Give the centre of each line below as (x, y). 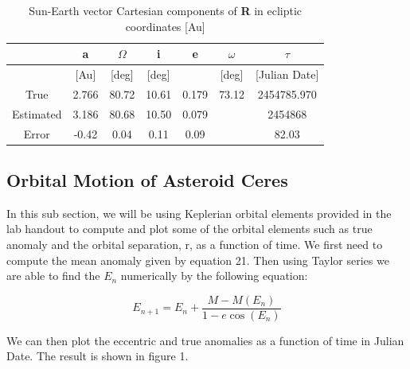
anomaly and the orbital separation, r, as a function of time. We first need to (195, 245)
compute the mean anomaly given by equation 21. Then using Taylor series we (198, 260)
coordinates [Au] (165, 26)
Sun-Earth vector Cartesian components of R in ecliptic (166, 10)
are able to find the (53, 276)
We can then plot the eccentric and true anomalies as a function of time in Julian (205, 340)
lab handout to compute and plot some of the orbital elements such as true (189, 229)
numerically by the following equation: (214, 276)
